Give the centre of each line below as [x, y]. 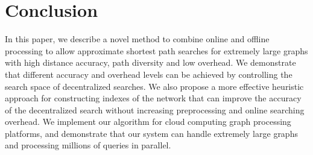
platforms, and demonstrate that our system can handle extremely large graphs [151, 133]
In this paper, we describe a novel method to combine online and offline [137, 39]
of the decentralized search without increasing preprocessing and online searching [155, 109]
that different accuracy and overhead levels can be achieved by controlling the [149, 74]
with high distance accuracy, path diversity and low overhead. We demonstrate [150, 62]
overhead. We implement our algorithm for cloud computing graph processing [148, 122]
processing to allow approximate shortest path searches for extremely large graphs [156, 50]
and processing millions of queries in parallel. [88, 145]
